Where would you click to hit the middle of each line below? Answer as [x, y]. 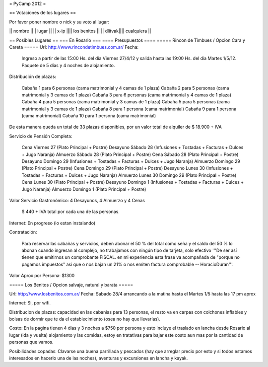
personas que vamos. [31, 342]
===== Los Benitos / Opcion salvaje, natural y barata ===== [71, 285]
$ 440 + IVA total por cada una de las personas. [71, 212]
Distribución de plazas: [33, 76]
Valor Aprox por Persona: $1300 [42, 276]
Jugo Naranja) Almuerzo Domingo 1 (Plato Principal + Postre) [84, 189]
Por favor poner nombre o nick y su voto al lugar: [59, 22]
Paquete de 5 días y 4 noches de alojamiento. [68, 65]
